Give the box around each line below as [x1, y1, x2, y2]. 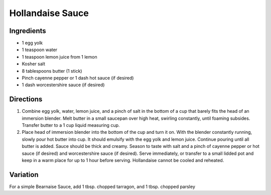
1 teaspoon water [22, 47, 58, 53]
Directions [9, 95, 43, 104]
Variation [9, 170, 39, 179]
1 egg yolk [22, 40, 43, 46]
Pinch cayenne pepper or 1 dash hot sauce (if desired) [22, 75, 134, 81]
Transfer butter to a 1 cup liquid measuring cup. [22, 122, 120, 128]
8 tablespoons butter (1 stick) [22, 68, 82, 74]
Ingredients [9, 27, 46, 35]
